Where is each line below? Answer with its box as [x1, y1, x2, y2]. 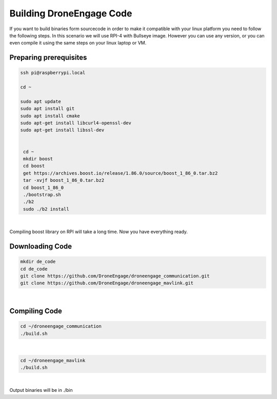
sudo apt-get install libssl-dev [20, 127, 105, 133]
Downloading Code [9, 242, 72, 250]
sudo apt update [20, 98, 62, 104]
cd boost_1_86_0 [23, 184, 64, 191]
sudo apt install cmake [20, 113, 81, 119]
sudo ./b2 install [23, 206, 69, 212]
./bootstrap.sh [23, 192, 62, 197]
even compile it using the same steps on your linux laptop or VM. [9, 40, 147, 46]
